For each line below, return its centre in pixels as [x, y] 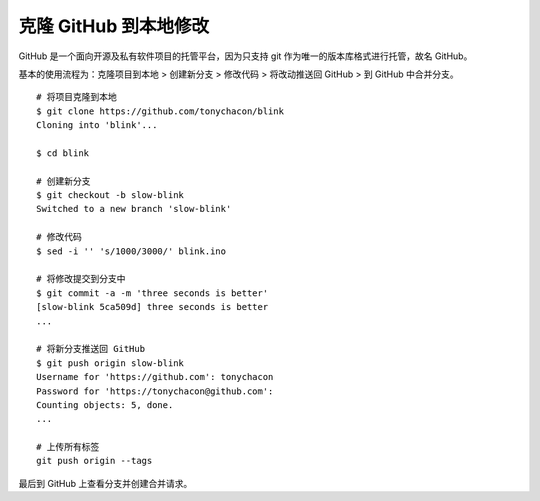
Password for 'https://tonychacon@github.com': [155, 391]
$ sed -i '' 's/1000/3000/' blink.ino [131, 251]
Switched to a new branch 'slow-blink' [134, 209]
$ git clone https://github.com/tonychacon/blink [160, 111]
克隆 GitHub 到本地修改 [114, 26]
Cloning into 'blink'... [97, 125]
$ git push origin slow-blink [110, 363]
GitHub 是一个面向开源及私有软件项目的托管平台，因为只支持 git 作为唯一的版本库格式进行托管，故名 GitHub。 [245, 56]
